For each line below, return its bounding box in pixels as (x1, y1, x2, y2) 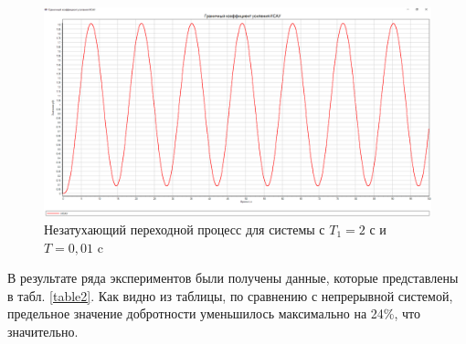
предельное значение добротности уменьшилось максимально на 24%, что (7, 304, 421, 323)
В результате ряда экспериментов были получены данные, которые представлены (7, 268, 459, 287)
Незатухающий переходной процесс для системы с (44, 219, 325, 238)
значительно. (7, 321, 79, 340)
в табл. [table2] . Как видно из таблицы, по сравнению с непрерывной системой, (7, 286, 453, 305)
